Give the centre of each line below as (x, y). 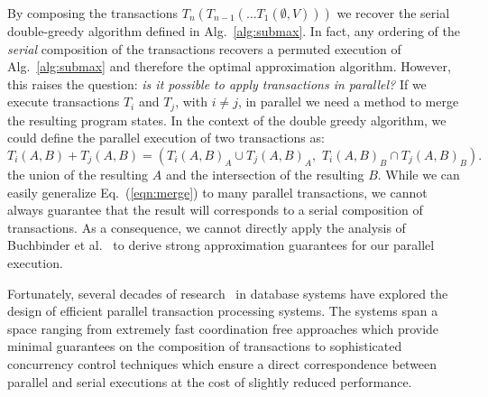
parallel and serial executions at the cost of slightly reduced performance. (210, 381)
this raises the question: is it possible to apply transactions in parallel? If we (217, 83)
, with (191, 102)
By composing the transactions (93, 13)
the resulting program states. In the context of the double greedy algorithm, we (227, 120)
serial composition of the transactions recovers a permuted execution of (204, 48)
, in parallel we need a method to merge (348, 102)
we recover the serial (393, 13)
